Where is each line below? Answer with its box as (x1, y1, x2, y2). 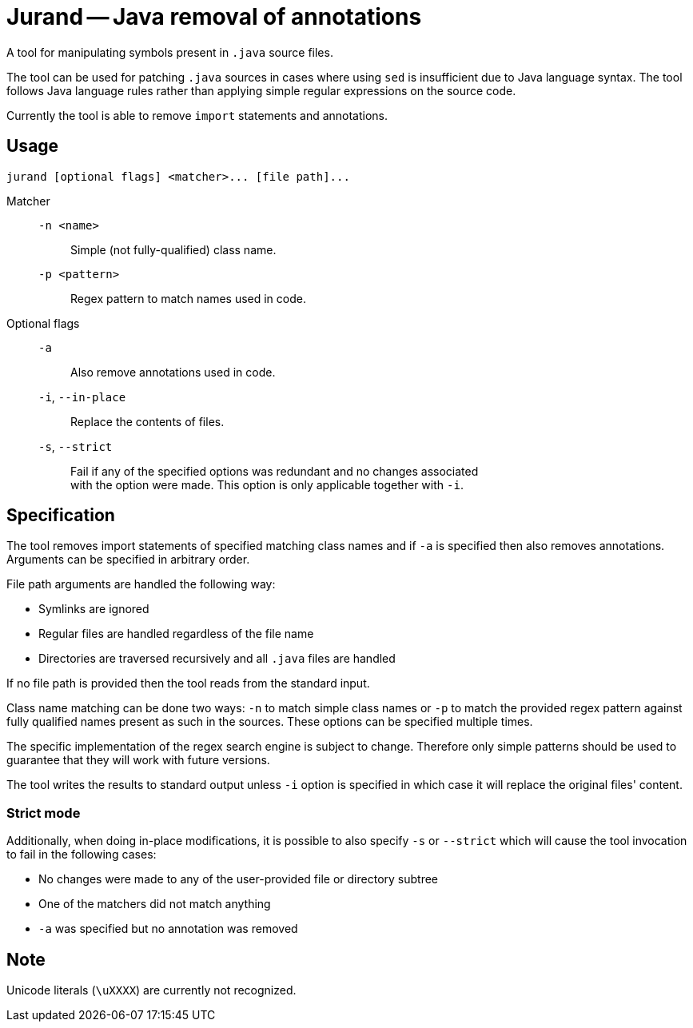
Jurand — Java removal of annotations (6, 3, 422, 30)
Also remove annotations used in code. (70, 365, 276, 379)
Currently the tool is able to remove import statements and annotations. (6, 108, 388, 122)
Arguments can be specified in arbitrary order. (6, 552, 250, 567)
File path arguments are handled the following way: (6, 577, 276, 592)
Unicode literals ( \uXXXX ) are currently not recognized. (6, 983, 297, 998)
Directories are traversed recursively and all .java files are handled (38, 651, 396, 666)
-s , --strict (38, 439, 113, 453)
